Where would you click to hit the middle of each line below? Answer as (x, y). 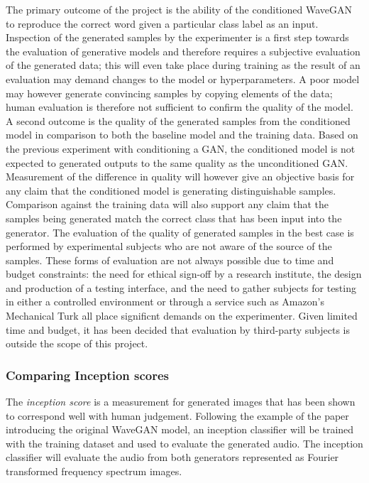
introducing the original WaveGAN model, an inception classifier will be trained (180, 429)
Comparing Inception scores (88, 375)
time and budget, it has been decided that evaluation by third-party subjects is (178, 329)
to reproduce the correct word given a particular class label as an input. (162, 23)
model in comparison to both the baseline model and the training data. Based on (182, 135)
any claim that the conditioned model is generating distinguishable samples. (171, 190)
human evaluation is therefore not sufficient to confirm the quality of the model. (180, 107)
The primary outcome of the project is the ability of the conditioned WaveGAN (179, 9)
